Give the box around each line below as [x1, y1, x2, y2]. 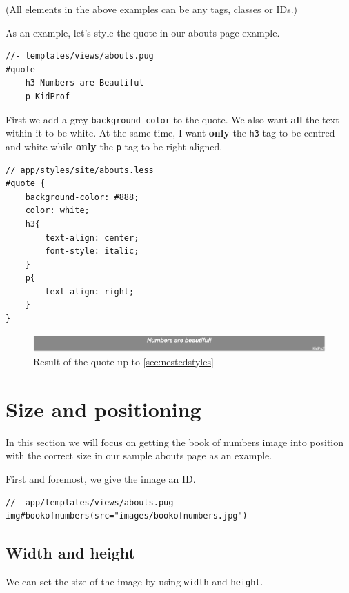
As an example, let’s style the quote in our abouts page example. [6, 25, 280, 39]
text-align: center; [45, 232, 139, 243]
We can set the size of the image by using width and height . [6, 574, 263, 588]
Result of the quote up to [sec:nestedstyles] [33, 354, 214, 369]
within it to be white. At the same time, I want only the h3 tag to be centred [6, 125, 335, 140]
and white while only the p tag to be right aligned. [6, 139, 223, 153]
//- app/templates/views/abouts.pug [6, 497, 174, 507]
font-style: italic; [45, 246, 139, 257]
